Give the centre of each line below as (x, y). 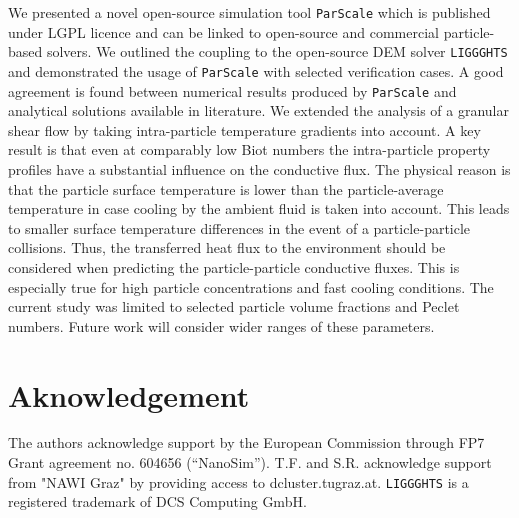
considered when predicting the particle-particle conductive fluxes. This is (234, 266)
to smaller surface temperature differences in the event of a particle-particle (239, 227)
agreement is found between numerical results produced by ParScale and (232, 90)
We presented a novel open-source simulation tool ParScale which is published (249, 12)
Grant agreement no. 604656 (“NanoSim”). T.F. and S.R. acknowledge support (250, 462)
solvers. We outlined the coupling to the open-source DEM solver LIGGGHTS (277, 51)
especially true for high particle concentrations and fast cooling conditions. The (251, 286)
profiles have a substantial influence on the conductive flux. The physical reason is (259, 169)
